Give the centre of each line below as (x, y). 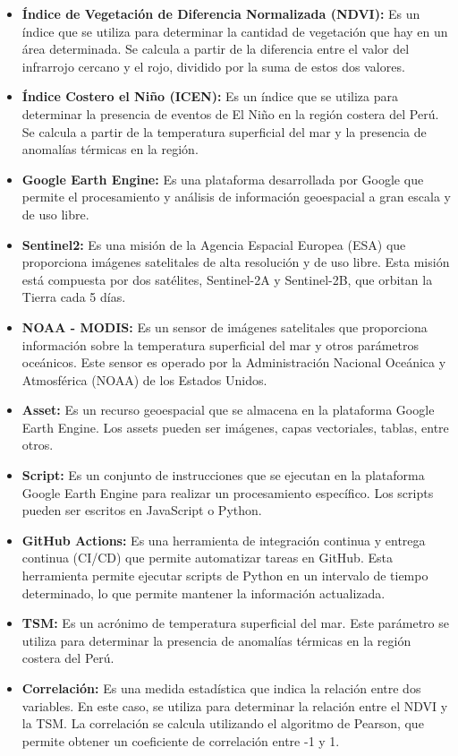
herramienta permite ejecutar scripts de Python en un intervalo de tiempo (225, 576)
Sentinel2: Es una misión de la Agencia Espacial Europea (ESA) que (214, 244)
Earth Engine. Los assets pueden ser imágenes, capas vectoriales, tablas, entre (235, 427)
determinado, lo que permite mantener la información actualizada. (204, 593)
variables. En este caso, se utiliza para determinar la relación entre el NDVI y (235, 705)
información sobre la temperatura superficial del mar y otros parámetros (221, 344)
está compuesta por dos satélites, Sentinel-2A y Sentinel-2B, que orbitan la (227, 279)
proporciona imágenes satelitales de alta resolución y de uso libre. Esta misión (236, 262)
